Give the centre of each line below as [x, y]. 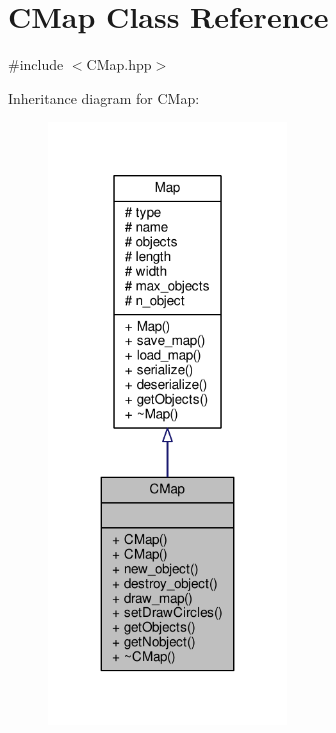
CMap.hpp [119, 64]
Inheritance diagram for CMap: [104, 97]
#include [36, 64]
